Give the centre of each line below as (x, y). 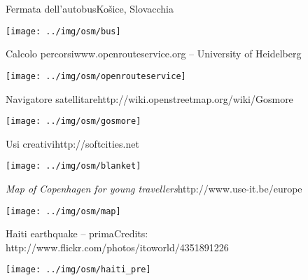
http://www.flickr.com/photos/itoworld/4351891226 (117, 247)
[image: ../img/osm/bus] (63, 31)
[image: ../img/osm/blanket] (73, 166)
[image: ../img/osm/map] (63, 211)
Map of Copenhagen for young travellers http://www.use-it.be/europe (154, 188)
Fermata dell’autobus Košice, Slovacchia (90, 8)
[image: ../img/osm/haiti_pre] (78, 270)
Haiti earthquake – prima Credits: (77, 233)
